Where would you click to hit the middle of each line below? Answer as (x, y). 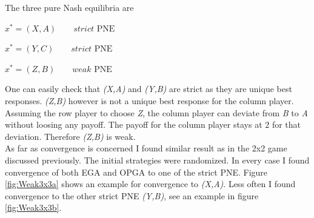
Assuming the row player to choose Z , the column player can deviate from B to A (156, 112)
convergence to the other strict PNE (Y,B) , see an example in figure (132, 195)
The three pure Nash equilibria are (69, 7)
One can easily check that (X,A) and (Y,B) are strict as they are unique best (149, 89)
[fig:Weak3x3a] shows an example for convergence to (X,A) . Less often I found (150, 184)
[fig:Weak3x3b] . (33, 207)
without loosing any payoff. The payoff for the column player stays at (134, 124)
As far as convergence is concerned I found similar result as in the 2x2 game (146, 148)
